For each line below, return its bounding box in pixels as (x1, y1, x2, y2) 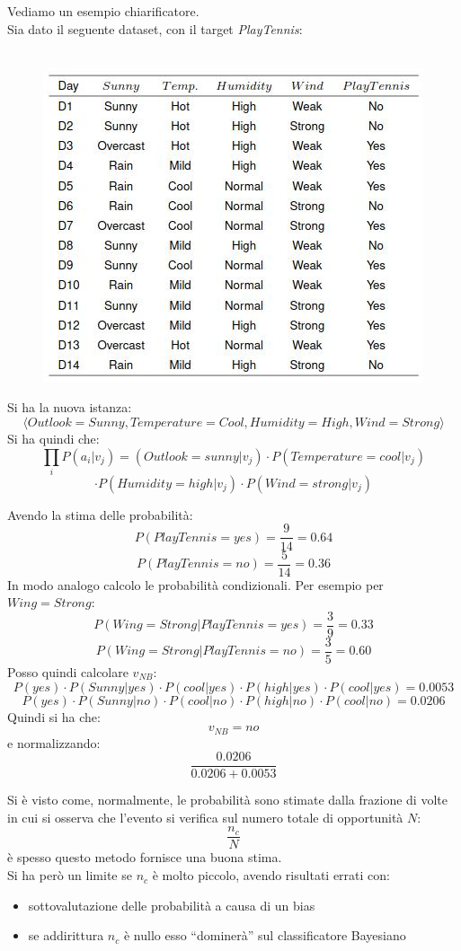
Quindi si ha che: (7, 707, 101, 726)
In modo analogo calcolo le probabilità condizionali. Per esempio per (7, 575, 384, 594)
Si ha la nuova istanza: (7, 398, 132, 417)
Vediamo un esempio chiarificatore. (7, 2, 199, 20)
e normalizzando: (7, 733, 101, 752)
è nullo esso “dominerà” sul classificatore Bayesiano (123, 926, 406, 945)
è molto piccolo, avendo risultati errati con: (152, 866, 390, 885)
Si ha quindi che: (7, 428, 100, 447)
